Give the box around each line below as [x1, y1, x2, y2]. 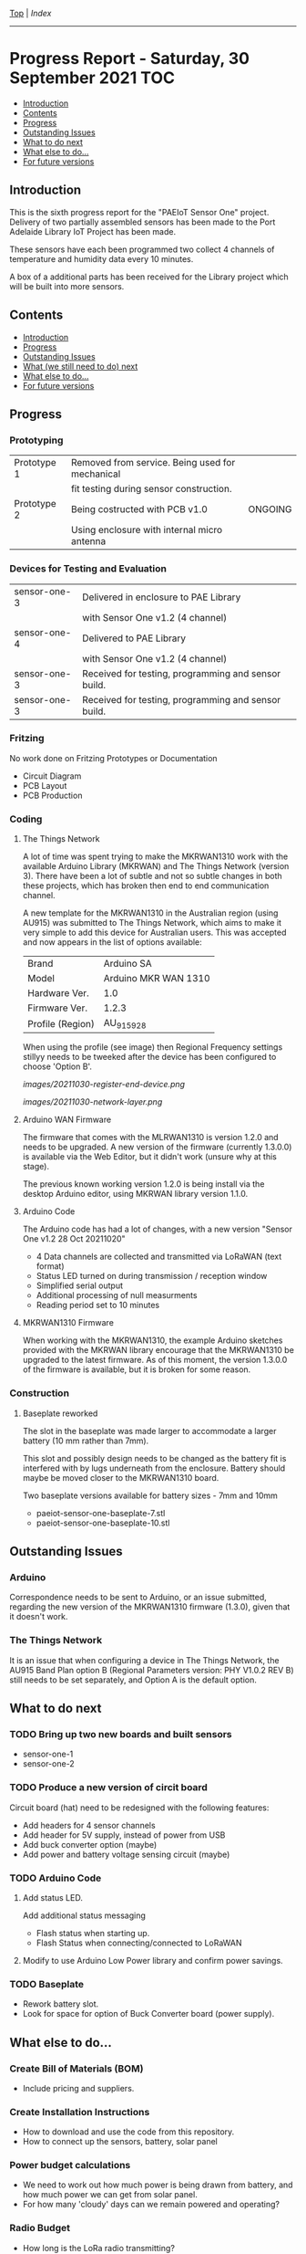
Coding [9, 812, 43, 825]
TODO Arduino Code [9, 1871, 102, 1884]
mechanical [71, 467, 121, 480]
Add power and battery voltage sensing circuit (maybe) [22, 1849, 230, 1860]
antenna [71, 535, 107, 548]
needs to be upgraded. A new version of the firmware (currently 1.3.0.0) [22, 1141, 292, 1153]
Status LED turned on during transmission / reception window [36, 1271, 268, 1282]
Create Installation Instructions [9, 2105, 150, 2118]
